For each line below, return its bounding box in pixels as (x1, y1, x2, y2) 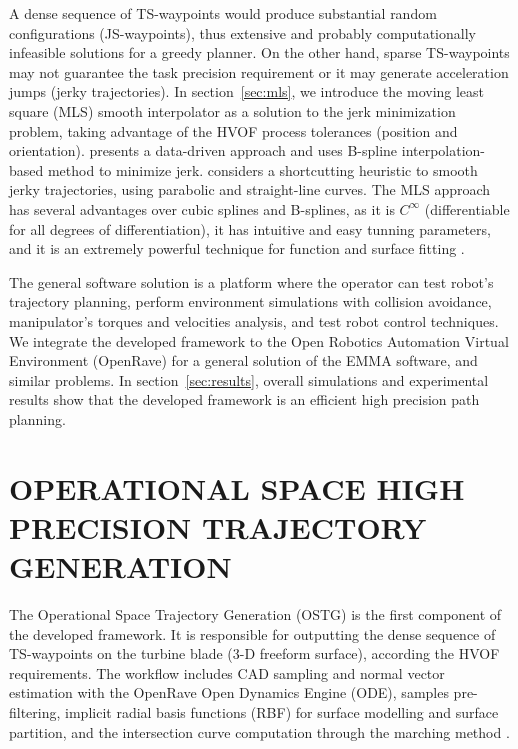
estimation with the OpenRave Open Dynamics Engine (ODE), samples (9, 682, 449, 703)
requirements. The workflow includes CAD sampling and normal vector (9, 662, 445, 683)
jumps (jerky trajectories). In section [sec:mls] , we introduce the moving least (9, 81, 485, 102)
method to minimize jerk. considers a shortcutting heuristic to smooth (47, 159, 478, 180)
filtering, (9, 701, 61, 722)
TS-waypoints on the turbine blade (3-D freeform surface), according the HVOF (9, 643, 500, 664)
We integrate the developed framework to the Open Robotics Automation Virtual (9, 330, 509, 351)
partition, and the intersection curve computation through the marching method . (9, 721, 510, 742)
